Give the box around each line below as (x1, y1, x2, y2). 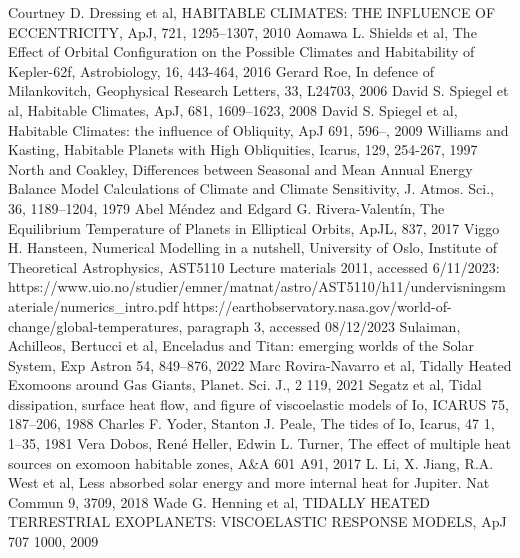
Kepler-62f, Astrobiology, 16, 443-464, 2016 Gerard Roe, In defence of (8, 60, 434, 81)
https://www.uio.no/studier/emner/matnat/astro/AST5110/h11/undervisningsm (8, 276, 506, 297)
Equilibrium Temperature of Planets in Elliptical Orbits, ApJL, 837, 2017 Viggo (8, 217, 500, 238)
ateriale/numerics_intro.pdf (8, 295, 179, 316)
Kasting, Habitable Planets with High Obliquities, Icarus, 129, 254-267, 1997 (8, 139, 478, 160)
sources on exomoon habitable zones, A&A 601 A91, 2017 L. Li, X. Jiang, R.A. (8, 452, 494, 473)
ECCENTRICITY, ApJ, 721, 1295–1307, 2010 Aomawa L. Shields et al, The (8, 21, 477, 42)
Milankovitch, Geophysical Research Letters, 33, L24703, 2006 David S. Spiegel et (8, 80, 509, 101)
